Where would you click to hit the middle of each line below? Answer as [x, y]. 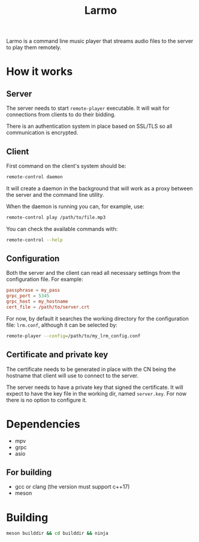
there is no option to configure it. [47, 400]
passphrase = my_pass [33, 291]
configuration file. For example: [45, 279]
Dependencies [43, 424]
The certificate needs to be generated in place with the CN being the [91, 369]
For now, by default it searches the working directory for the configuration [97, 318]
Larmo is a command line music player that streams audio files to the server [100, 41]
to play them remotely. [34, 47]
